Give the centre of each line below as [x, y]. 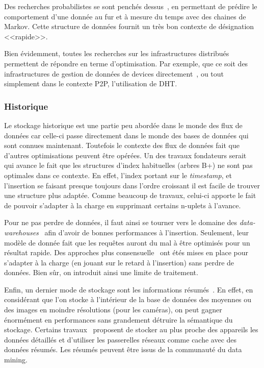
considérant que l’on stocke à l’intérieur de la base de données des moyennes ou [128, 299]
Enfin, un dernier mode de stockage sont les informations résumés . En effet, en [129, 289]
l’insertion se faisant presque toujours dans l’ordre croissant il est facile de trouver [132, 185]
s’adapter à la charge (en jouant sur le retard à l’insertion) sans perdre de [119, 262]
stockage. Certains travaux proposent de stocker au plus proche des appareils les [131, 329]
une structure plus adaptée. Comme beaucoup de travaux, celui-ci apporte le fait [130, 195]
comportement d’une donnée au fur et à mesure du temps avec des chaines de [125, 16]
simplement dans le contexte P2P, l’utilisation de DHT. [91, 83]
